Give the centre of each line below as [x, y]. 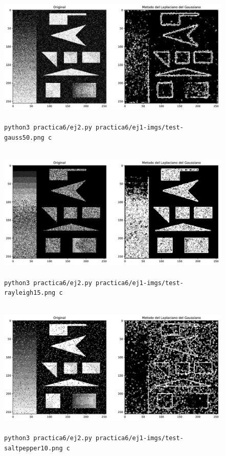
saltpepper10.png [33, 449]
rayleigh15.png [30, 293]
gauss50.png [24, 137]
